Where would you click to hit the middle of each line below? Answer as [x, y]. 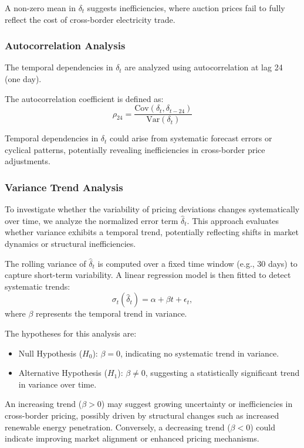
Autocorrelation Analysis [65, 45]
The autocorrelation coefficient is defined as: [84, 98]
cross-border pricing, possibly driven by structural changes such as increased [142, 415]
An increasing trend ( [43, 404]
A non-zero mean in [40, 8]
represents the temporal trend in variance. [112, 313]
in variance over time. [58, 384]
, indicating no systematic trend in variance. [200, 353]
